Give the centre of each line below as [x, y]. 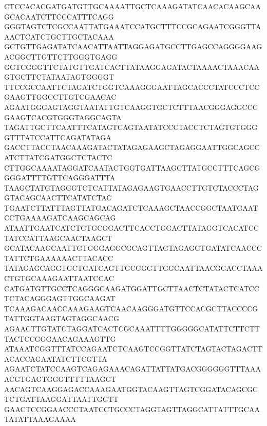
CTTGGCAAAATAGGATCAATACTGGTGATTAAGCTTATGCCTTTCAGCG [132, 167]
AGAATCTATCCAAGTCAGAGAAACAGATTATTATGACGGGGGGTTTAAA [133, 369]
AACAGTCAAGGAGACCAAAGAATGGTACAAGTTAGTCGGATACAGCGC [131, 389]
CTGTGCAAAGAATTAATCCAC [59, 278]
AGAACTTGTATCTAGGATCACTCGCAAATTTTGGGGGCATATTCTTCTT [132, 328]
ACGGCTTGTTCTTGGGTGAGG [61, 56]
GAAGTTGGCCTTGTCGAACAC [60, 97]
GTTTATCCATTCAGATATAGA [58, 137]
